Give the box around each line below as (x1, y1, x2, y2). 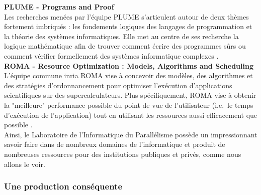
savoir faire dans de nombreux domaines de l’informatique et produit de (4, 139, 225, 149)
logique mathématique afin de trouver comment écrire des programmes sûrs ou (4, 41, 246, 51)
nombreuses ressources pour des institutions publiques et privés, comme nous (4, 148, 241, 159)
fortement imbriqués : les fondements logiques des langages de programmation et (4, 21, 252, 32)
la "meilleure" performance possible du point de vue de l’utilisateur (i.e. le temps (4, 99, 253, 110)
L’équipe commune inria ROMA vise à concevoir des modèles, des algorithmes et (4, 70, 253, 81)
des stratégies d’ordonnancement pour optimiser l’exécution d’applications (4, 80, 232, 90)
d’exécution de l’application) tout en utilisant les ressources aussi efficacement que (4, 109, 257, 120)
